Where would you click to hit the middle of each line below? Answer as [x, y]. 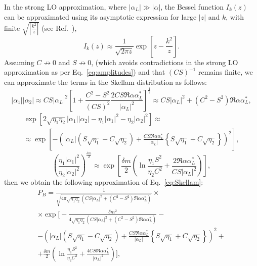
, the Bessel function [192, 7]
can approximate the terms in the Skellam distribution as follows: [105, 82]
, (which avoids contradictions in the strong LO [165, 62]
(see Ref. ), [59, 28]
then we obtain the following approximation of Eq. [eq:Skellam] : [104, 181]
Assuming [19, 62]
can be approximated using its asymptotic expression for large [100, 16]
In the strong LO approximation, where [65, 7]
